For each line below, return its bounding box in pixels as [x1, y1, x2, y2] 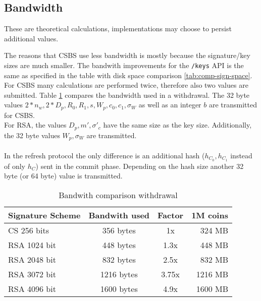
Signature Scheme [8, 209, 81, 221]
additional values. [4, 33, 59, 43]
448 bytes [102, 239, 136, 251]
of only [4, 160, 26, 171]
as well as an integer [138, 99, 201, 110]
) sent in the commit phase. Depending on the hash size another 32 [35, 160, 244, 171]
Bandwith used [88, 209, 150, 221]
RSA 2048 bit [8, 254, 56, 266]
